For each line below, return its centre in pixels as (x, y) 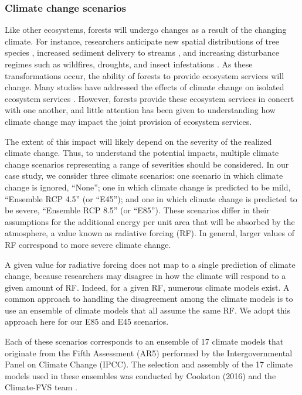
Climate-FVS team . (41, 387)
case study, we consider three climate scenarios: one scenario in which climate (144, 176)
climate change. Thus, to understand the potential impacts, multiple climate (142, 153)
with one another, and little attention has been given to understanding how (140, 110)
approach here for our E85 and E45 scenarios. (87, 321)
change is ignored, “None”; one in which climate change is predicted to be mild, (148, 187)
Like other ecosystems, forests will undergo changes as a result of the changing (146, 30)
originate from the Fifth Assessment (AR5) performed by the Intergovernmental (149, 353)
